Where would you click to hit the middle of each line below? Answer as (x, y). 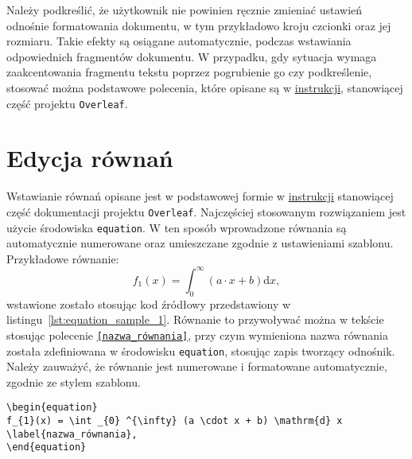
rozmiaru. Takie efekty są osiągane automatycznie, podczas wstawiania (179, 41)
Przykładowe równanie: (63, 258)
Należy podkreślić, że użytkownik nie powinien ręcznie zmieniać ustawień (185, 10)
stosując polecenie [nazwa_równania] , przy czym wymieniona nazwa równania (197, 335)
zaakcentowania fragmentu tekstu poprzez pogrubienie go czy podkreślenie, (189, 72)
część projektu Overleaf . (67, 103)
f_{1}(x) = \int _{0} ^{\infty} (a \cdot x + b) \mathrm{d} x (175, 421)
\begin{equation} (52, 408)
